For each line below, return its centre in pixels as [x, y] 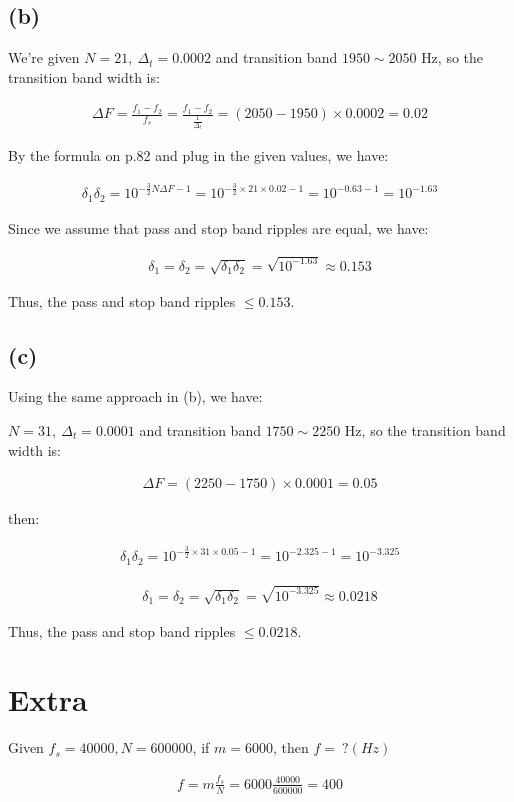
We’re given [44, 57]
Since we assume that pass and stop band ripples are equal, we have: [218, 227]
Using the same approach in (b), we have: [135, 396]
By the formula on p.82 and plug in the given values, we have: [198, 155]
